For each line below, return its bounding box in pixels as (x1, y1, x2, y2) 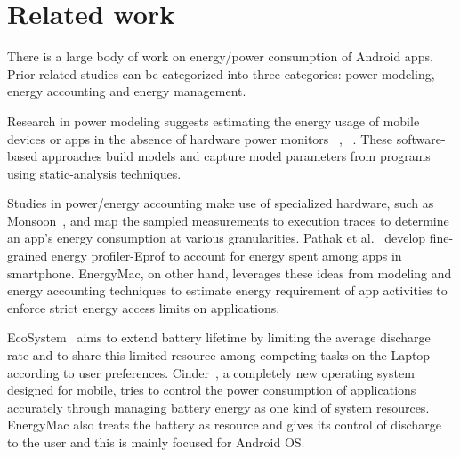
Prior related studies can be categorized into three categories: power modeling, (7, 64, 435, 83)
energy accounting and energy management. (7, 82, 246, 100)
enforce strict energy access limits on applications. (7, 298, 280, 317)
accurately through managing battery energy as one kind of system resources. (7, 397, 430, 416)
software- (396, 129, 446, 148)
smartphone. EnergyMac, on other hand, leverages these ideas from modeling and (7, 263, 452, 282)
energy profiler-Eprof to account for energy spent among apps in (51, 246, 402, 265)
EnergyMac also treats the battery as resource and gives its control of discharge (7, 415, 441, 434)
